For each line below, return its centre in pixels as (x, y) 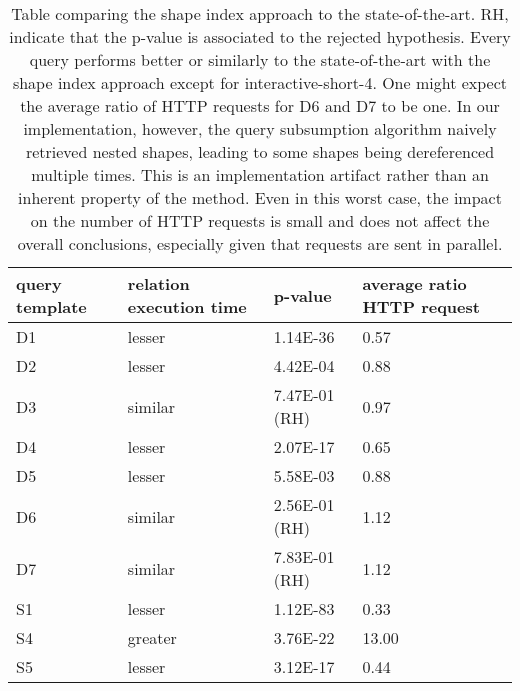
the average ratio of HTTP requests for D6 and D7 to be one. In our (260, 105)
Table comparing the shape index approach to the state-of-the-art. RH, (260, 13)
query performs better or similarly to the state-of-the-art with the (260, 59)
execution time (187, 306)
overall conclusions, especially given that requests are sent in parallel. (260, 243)
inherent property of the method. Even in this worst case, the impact (260, 197)
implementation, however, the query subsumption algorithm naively (260, 128)
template (51, 306)
